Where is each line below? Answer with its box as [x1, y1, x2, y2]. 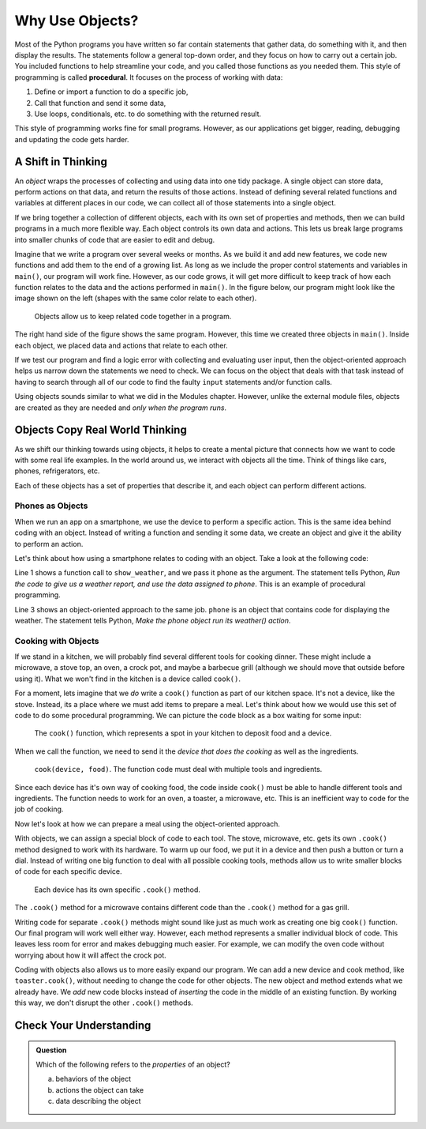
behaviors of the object [55, 1074, 132, 1084]
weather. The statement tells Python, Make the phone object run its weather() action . [14, 615, 291, 625]
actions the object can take [55, 1085, 144, 1094]
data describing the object [55, 1097, 141, 1106]
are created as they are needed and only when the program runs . [14, 403, 227, 412]
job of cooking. [14, 804, 64, 814]
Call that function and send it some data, [34, 98, 166, 107]
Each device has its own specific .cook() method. [34, 885, 201, 894]
